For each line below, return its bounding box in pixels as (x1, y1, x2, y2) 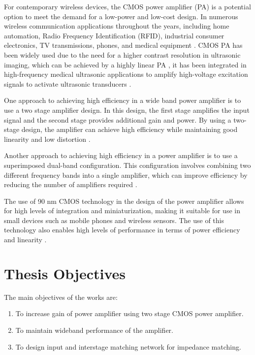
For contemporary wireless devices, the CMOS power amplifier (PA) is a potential (4, 1, 251, 11)
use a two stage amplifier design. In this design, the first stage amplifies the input (4, 104, 250, 115)
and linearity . (4, 234, 47, 245)
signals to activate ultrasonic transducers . (4, 78, 131, 89)
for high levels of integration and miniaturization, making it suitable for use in (4, 205, 240, 216)
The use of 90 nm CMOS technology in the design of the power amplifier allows (4, 195, 244, 206)
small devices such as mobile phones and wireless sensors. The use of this (4, 215, 224, 225)
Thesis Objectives (4, 263, 126, 283)
